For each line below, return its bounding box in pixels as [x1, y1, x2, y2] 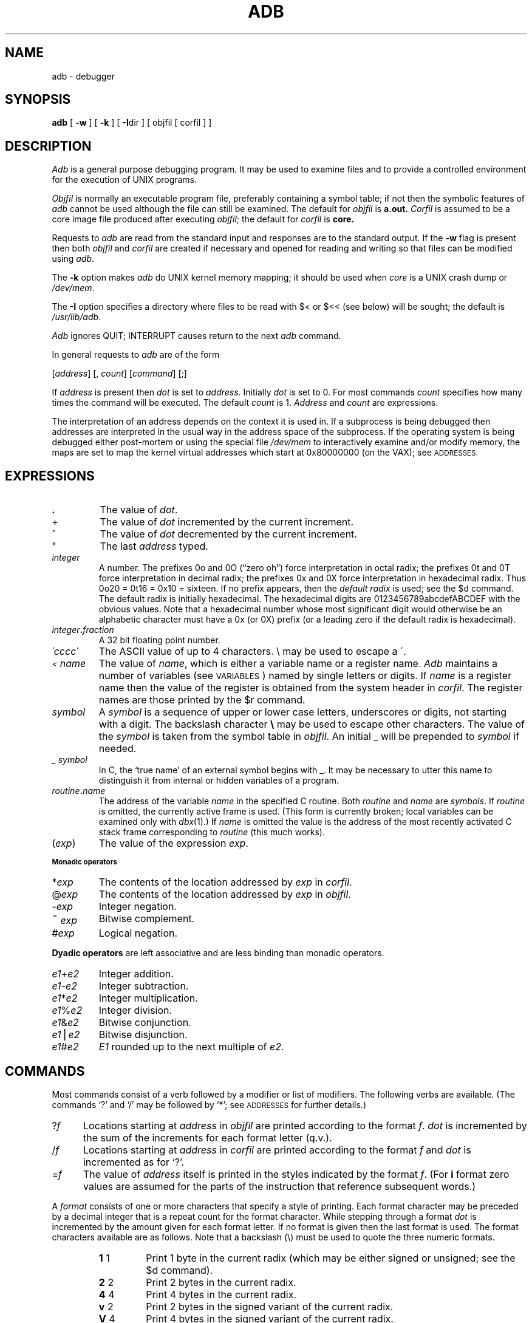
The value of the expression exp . [98, 837, 248, 850]
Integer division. [98, 1004, 172, 1017]
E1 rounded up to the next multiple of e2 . [98, 1041, 284, 1053]
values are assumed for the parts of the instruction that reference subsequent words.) [83, 1180, 476, 1192]
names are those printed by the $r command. [98, 694, 305, 706]
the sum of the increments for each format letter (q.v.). [83, 1131, 332, 1144]
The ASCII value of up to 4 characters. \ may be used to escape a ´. [98, 645, 406, 658]
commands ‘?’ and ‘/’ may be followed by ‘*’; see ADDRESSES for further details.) [52, 1099, 366, 1110]
